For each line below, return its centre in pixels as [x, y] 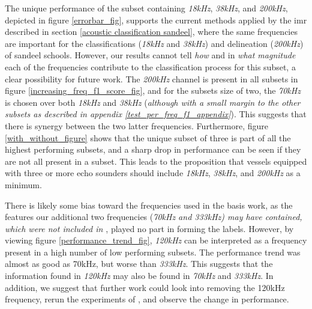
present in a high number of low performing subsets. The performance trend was [153, 252]
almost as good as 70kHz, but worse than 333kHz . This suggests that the [139, 264]
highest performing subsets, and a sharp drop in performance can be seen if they [153, 149]
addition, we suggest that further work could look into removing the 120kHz [145, 287]
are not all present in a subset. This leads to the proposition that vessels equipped [156, 161]
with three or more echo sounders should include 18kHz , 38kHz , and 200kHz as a [153, 173]
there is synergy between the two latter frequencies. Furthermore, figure [136, 125]
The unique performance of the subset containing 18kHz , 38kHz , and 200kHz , [146, 8]
